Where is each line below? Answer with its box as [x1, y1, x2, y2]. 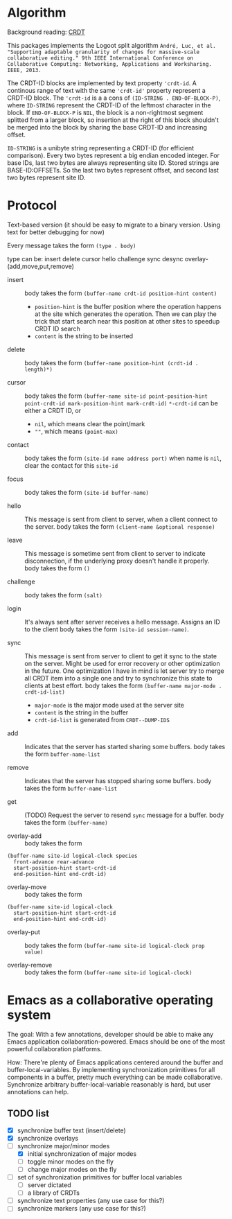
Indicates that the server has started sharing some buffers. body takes [24, 742, 226, 751]
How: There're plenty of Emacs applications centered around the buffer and [7, 1058, 224, 1067]
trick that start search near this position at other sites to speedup [34, 317, 220, 325]
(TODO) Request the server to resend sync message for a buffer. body [24, 811, 224, 819]
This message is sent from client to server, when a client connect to [24, 515, 218, 523]
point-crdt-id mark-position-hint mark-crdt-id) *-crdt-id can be [24, 398, 218, 407]
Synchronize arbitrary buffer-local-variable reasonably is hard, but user [7, 1080, 211, 1089]
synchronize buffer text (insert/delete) [17, 1126, 126, 1134]
